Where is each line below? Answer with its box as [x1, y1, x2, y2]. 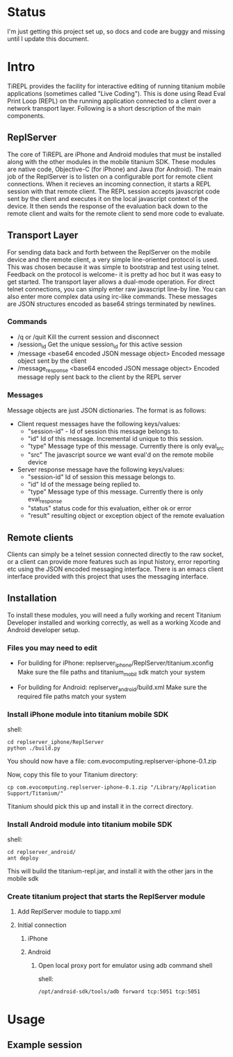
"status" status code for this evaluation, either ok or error [27, 504, 192, 513]
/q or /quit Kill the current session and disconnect [17, 332, 160, 341]
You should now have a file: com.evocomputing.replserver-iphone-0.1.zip [7, 757, 217, 765]
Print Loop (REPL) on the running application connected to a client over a [7, 97, 216, 105]
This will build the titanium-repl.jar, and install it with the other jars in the [7, 867, 214, 876]
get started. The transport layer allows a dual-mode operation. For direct [7, 277, 215, 286]
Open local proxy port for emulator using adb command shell [38, 961, 213, 970]
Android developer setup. [7, 625, 80, 634]
